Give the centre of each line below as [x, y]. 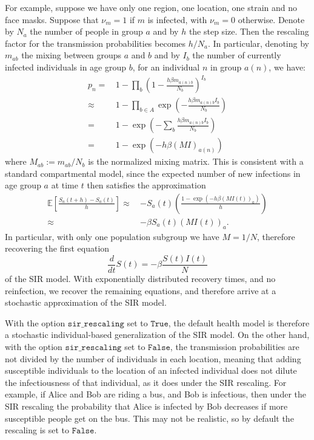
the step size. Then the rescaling [249, 31]
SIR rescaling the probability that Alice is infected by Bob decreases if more [146, 406]
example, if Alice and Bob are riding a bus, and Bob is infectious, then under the [155, 394]
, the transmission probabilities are [235, 347]
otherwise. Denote [271, 19]
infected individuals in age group [66, 67]
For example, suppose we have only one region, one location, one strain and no [151, 7]
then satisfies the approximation [146, 185]
